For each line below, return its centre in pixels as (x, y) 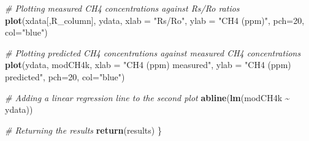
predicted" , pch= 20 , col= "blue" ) (65, 76)
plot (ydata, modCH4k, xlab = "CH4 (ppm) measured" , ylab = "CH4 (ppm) (148, 65)
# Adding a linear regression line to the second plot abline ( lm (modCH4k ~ (147, 97)
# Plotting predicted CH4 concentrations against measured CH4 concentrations (153, 52)
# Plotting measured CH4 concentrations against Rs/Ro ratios (122, 8)
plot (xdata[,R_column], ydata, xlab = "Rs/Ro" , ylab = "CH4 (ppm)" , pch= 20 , (155, 20)
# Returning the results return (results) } (83, 130)
